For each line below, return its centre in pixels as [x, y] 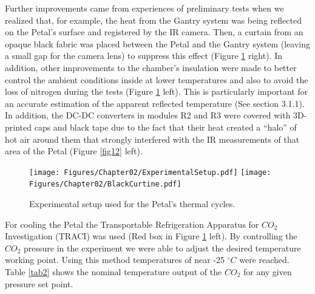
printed [19, 127]
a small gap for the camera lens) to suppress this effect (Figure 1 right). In [144, 56]
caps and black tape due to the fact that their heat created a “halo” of [165, 127]
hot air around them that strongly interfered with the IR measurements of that [152, 139]
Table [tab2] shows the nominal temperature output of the [113, 272]
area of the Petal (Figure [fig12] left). [74, 151]
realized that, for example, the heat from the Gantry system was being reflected [153, 20]
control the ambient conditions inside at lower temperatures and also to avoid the [157, 79]
